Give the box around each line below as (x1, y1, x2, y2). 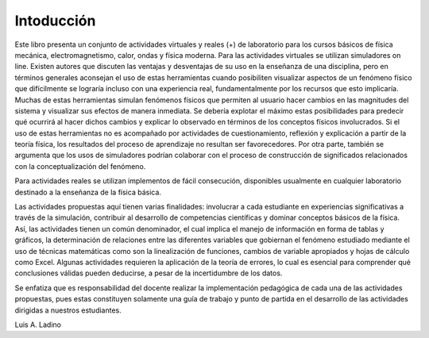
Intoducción (14, 12, 96, 29)
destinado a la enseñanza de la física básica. (14, 187, 162, 197)
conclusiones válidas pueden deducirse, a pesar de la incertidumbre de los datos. (14, 268, 283, 278)
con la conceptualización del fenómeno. (14, 161, 146, 171)
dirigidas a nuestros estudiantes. (14, 305, 122, 315)
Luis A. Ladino (14, 320, 61, 329)
